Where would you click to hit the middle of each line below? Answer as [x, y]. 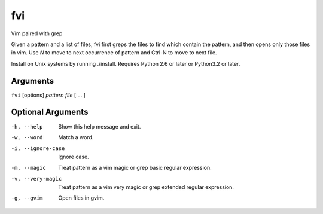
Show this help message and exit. [100, 126]
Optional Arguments [50, 112]
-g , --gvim [27, 198]
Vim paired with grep [37, 33]
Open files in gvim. [81, 198]
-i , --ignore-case [38, 149]
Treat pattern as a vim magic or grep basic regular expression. [135, 168]
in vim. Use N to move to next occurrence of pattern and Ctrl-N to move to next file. [114, 53]
